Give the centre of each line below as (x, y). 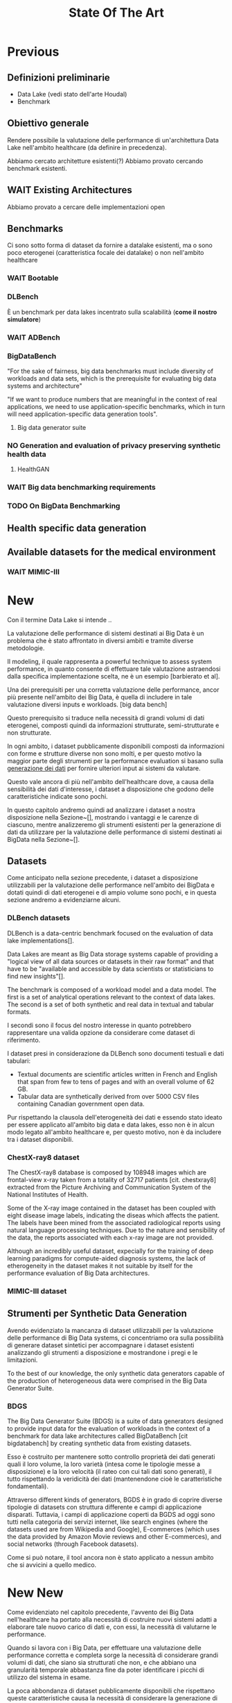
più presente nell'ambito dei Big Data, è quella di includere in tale (100, 697)
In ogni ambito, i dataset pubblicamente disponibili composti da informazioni (116, 746)
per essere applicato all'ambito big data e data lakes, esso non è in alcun (111, 1124)
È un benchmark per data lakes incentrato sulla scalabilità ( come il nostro (112, 312)
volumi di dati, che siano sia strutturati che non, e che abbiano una (102, 1663)
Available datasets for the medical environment (111, 552)
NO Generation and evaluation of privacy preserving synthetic (114, 445)
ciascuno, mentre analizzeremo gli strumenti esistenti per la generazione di (114, 824)
